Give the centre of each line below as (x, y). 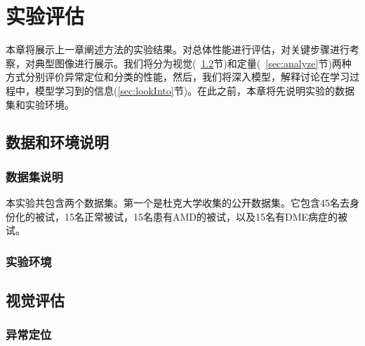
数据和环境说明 (57, 142)
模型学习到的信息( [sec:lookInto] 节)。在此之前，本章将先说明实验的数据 (195, 90)
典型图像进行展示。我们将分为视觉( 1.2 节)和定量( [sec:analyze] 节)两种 (193, 63)
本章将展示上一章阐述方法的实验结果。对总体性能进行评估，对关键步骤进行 (178, 49)
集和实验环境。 (40, 104)
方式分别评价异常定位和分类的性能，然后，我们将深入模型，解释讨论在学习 (178, 77)
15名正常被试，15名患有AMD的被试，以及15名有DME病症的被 (206, 216)
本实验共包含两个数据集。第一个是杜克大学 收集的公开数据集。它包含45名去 (178, 203)
